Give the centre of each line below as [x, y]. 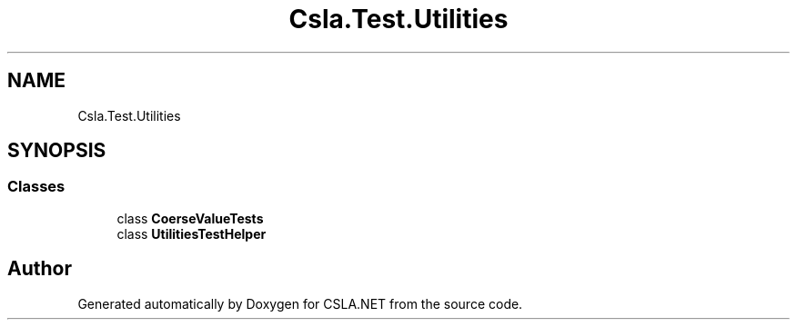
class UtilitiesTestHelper [192, 233]
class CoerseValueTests [190, 218]
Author [40, 269]
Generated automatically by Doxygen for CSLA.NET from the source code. [300, 303]
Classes [36, 187]
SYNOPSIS [57, 151]
